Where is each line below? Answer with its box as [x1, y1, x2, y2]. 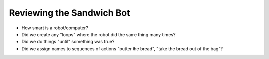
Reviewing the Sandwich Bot [9, 7, 130, 18]
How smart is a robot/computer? [21, 25, 88, 31]
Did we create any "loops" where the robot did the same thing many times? [21, 31, 176, 37]
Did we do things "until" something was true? [21, 39, 115, 45]
